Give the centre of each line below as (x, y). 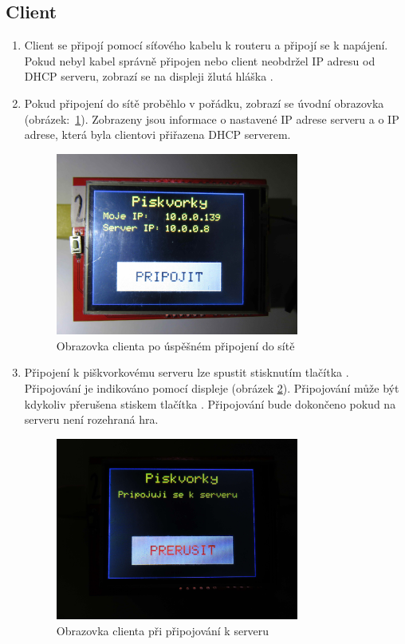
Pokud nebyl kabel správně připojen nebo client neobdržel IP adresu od (200, 60)
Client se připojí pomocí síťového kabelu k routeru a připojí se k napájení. (206, 45)
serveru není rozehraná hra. (91, 419)
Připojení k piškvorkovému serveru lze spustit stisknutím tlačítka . (187, 372)
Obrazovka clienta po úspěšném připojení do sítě (175, 345)
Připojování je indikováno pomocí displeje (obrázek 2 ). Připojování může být (212, 388)
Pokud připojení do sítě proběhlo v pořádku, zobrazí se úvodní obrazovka (204, 103)
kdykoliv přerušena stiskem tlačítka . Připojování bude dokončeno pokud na (210, 403)
